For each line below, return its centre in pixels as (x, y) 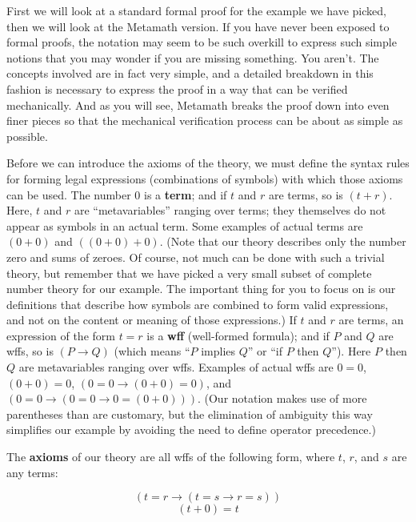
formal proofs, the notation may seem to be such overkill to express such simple (202, 42)
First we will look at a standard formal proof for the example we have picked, (196, 10)
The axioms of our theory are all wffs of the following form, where (171, 457)
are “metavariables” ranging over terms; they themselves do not (230, 210)
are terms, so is (306, 194)
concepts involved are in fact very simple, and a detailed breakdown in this (190, 73)
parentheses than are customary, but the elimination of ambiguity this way (190, 414)
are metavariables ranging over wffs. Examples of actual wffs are (176, 367)
